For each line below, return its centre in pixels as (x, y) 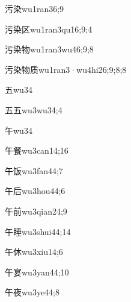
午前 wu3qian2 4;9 (36, 211)
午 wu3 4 (19, 130)
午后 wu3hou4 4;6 (35, 191)
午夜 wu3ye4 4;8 (32, 292)
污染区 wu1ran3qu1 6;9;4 (49, 29)
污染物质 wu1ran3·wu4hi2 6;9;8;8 (66, 69)
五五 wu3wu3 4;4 (34, 109)
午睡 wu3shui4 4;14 (38, 231)
